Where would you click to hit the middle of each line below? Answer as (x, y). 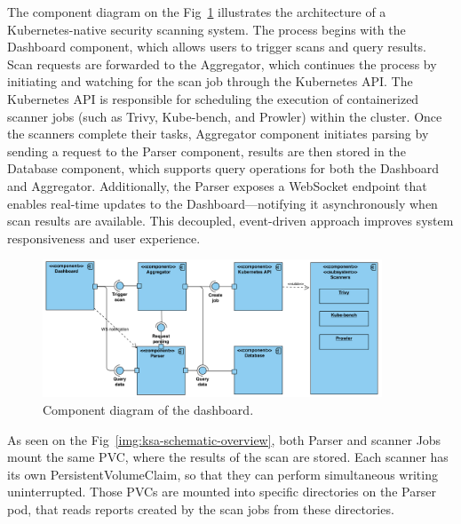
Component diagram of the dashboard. (148, 409)
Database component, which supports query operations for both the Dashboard (223, 168)
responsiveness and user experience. (104, 238)
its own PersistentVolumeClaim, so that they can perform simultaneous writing (223, 474)
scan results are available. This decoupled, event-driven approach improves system (230, 221)
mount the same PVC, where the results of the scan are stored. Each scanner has (228, 457)
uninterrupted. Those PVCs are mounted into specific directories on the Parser (222, 492)
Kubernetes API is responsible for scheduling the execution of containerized (213, 98)
